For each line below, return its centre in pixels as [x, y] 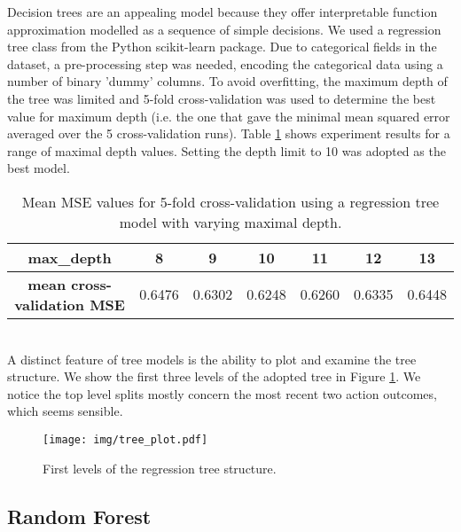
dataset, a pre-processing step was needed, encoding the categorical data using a [225, 63]
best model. [39, 168]
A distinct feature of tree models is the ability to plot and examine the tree [212, 359]
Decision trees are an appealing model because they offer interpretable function [223, 12]
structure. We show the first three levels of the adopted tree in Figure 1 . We [214, 376]
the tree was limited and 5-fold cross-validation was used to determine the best [222, 98]
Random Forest [79, 516]
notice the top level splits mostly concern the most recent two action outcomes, [222, 393]
